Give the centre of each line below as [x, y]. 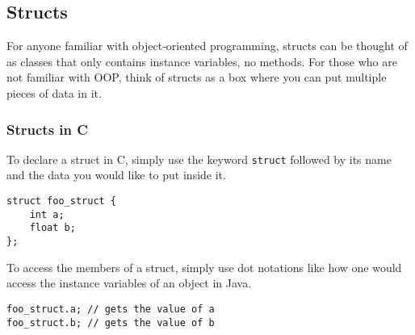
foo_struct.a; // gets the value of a [111, 309]
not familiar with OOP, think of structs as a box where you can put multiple [197, 77]
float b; [52, 228]
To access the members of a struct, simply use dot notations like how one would [204, 267]
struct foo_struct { [62, 201]
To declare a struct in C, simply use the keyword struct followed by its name [199, 159]
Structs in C [47, 129]
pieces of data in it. [54, 92]
